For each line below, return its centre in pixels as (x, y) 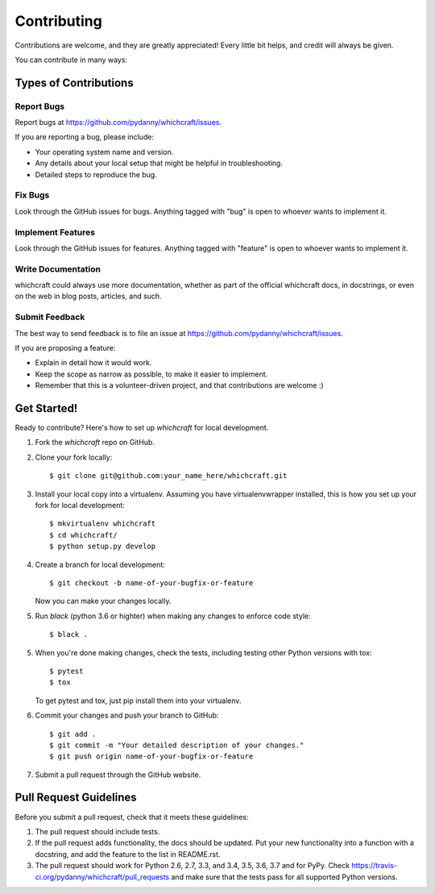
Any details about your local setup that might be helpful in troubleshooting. (159, 163)
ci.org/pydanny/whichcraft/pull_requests (102, 877)
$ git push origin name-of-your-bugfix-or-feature (151, 757)
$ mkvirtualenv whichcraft (103, 524)
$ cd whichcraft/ (83, 535)
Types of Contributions (74, 83)
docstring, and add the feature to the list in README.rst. (128, 854)
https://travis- (375, 866)
